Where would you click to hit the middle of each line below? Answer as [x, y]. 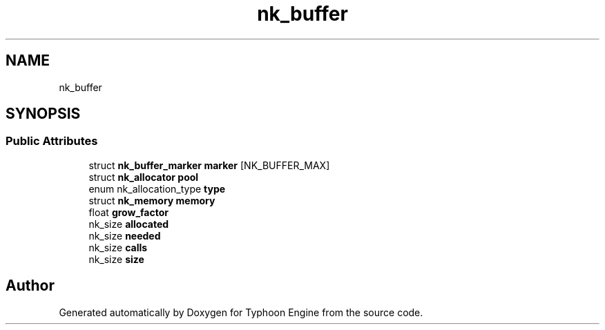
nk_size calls [118, 247]
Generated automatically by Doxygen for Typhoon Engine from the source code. [241, 312]
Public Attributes [52, 141]
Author [30, 286]
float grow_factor [128, 212]
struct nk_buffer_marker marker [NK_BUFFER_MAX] [209, 165]
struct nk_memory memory [152, 200]
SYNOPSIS [43, 114]
